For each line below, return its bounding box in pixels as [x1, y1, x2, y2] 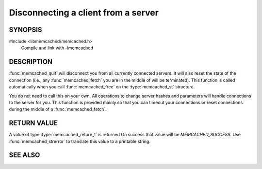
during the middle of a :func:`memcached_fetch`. [9, 106, 107, 112]
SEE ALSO [9, 151, 40, 159]
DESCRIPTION [9, 58, 53, 66]
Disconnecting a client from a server [9, 7, 159, 18]
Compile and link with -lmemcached [21, 45, 93, 51]
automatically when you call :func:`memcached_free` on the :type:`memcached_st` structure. [9, 84, 195, 90]
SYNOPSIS [9, 26, 42, 34]
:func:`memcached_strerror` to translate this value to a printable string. [9, 138, 150, 144]
